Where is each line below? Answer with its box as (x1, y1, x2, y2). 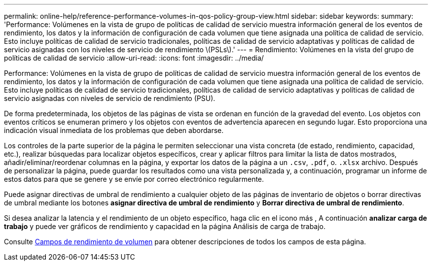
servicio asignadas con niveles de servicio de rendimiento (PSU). (4, 94, 216, 102)
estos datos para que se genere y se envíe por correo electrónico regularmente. (4, 175, 264, 183)
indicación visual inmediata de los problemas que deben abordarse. (4, 126, 224, 134)
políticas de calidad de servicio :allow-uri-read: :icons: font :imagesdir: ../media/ (4, 54, 264, 62)
